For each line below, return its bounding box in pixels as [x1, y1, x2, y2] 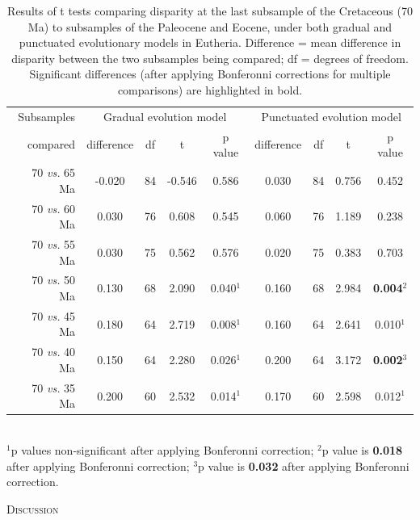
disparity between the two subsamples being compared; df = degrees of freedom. [11, 49, 409, 66]
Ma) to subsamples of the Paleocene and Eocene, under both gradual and [27, 18, 393, 35]
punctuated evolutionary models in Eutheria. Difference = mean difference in [19, 34, 401, 51]
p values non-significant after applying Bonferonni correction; [10, 442, 314, 458]
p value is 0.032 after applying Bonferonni [198, 457, 409, 474]
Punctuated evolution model [261, 107, 401, 124]
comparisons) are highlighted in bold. [117, 81, 303, 98]
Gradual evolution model [103, 107, 227, 124]
